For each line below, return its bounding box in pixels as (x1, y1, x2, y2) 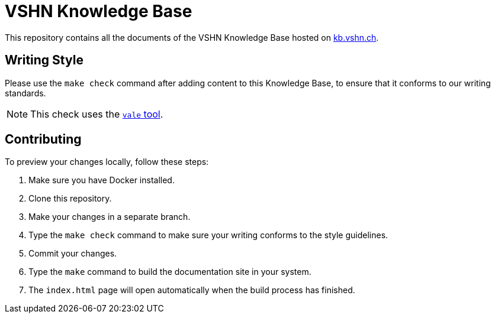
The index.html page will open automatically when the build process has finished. (28, 285, 355, 296)
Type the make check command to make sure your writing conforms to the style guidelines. (28, 230, 388, 241)
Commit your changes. (28, 248, 117, 259)
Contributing (5, 132, 82, 147)
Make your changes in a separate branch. (28, 212, 191, 222)
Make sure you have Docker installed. (28, 175, 175, 186)
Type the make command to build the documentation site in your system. (28, 267, 311, 277)
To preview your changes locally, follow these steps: (5, 157, 209, 167)
